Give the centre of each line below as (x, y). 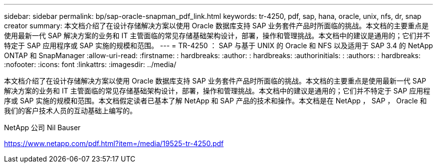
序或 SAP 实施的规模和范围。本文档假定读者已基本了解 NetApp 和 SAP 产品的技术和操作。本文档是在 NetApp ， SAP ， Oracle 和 (216, 101)
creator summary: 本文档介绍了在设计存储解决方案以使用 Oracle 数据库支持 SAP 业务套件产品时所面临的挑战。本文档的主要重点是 (217, 26)
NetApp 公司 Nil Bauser (42, 127)
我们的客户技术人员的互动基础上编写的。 (70, 111)
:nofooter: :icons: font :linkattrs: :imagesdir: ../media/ (90, 64)
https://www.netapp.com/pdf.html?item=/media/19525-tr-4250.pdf (114, 143)
